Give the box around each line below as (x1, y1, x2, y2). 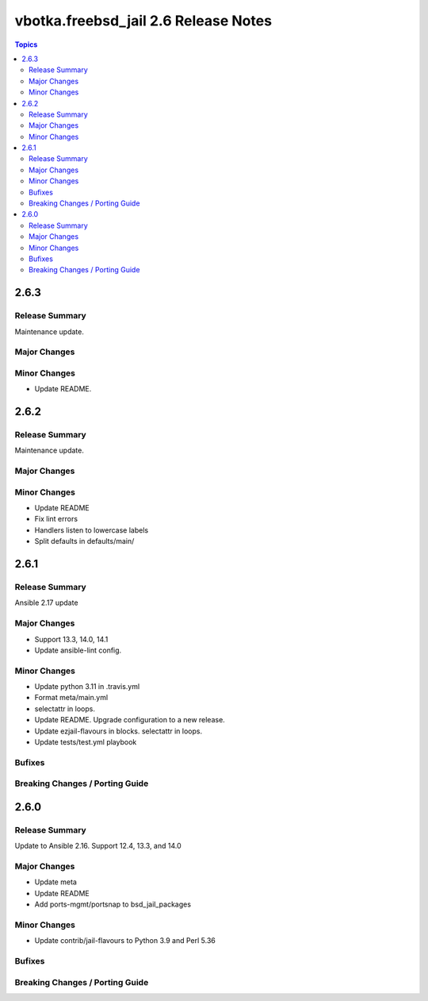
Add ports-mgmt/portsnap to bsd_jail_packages (34, 899, 192, 909)
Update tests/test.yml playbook (34, 737, 137, 747)
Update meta (34, 877, 77, 887)
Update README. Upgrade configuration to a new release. (34, 715, 225, 725)
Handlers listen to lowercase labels (34, 525, 149, 535)
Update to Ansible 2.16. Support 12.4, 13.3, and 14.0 (14, 841, 182, 851)
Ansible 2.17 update (14, 598, 78, 607)
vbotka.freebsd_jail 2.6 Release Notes (14, 12, 273, 29)
